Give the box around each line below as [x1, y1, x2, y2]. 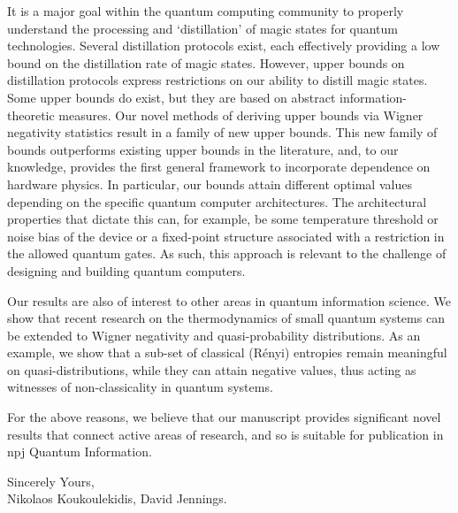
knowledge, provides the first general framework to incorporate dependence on [7, 157, 431, 176]
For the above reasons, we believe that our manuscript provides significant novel [7, 408, 441, 426]
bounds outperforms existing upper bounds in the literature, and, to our [7, 140, 399, 158]
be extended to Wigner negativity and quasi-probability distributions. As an [7, 325, 421, 344]
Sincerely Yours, [7, 471, 95, 490]
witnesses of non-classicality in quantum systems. [7, 378, 273, 396]
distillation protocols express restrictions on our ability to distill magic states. [7, 71, 428, 89]
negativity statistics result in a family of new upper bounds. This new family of [7, 123, 438, 142]
